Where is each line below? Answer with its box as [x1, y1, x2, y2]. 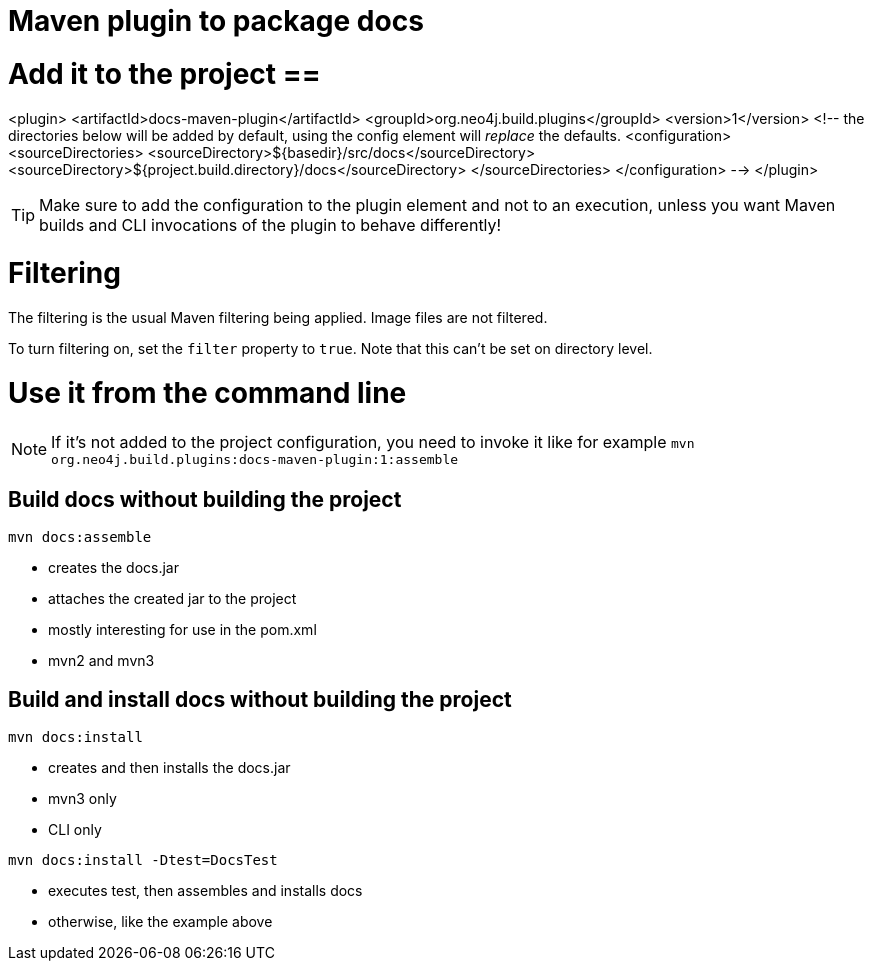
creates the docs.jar [48, 559, 179, 577]
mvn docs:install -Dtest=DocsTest [8, 852, 278, 869]
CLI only [48, 821, 102, 839]
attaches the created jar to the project [48, 590, 297, 608]
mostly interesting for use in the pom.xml [48, 621, 317, 639]
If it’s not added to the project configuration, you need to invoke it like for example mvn [51, 431, 695, 452]
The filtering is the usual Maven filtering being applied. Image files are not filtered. [8, 309, 548, 326]
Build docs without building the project [8, 486, 402, 512]
